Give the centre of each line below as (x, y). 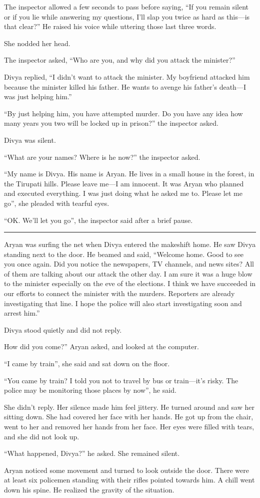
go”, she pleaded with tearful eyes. (57, 203)
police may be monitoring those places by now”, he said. (90, 390)
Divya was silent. (30, 140)
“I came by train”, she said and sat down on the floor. (87, 363)
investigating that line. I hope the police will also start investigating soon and (123, 303)
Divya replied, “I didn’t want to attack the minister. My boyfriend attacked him (127, 76)
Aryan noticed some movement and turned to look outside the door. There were (126, 470)
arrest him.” (22, 313)
